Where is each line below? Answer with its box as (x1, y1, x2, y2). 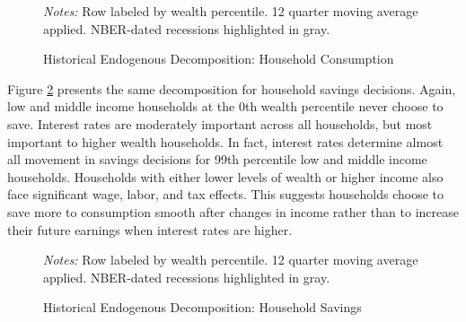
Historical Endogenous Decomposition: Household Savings (43, 298, 362, 317)
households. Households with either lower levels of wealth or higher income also (7, 167, 444, 186)
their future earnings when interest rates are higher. (7, 220, 293, 239)
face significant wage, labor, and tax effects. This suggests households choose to (7, 185, 444, 204)
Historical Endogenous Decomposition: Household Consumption (43, 49, 394, 68)
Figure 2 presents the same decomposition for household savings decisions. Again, (7, 79, 456, 98)
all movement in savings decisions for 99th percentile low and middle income (7, 150, 427, 169)
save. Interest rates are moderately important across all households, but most (7, 114, 433, 133)
